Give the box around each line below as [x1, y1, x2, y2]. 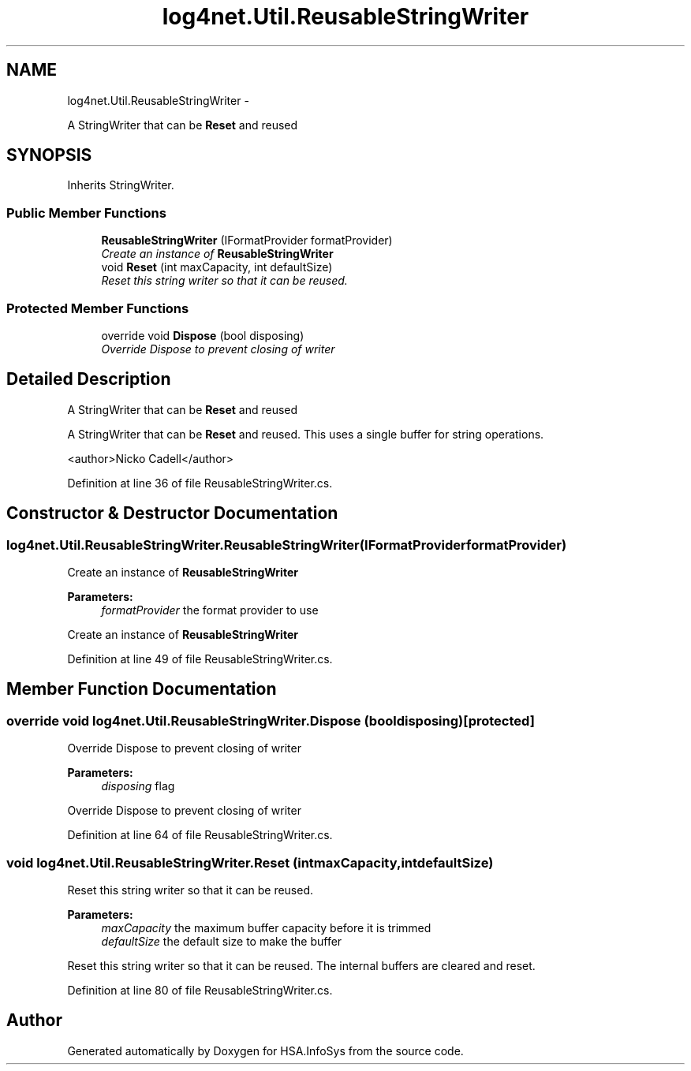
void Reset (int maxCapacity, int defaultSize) [101, 260, 333, 274]
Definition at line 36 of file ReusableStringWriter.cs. [67, 476, 333, 490]
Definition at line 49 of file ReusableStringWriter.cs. [67, 652, 333, 666]
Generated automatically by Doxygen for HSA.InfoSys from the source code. [67, 1043, 464, 1058]
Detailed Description [6, 369, 171, 390]
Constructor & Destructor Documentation [6, 503, 338, 524]
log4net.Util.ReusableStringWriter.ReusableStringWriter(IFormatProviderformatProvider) [6, 536, 567, 553]
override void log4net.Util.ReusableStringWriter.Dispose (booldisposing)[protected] [6, 712, 535, 729]
